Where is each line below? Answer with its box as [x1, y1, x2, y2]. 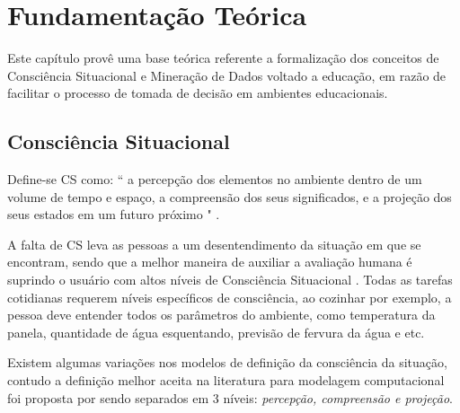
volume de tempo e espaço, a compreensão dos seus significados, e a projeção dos [7, 187, 452, 206]
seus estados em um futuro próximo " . [7, 205, 220, 224]
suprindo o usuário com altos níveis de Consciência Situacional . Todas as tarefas [7, 270, 453, 289]
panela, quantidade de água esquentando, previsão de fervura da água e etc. [7, 322, 425, 341]
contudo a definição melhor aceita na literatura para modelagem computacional [7, 371, 445, 390]
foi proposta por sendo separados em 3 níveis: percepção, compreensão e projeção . [7, 388, 453, 407]
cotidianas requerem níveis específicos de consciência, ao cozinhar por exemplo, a [7, 287, 452, 306]
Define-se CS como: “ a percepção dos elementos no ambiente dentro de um [7, 170, 422, 189]
